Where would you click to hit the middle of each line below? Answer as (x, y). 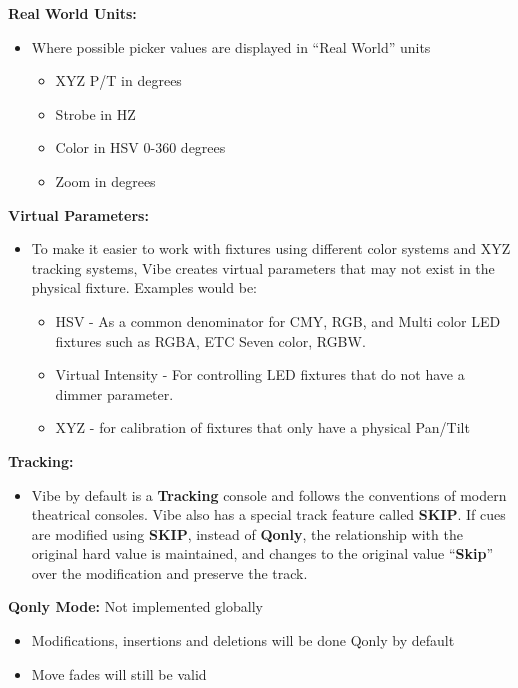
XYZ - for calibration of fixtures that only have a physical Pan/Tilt (262, 427)
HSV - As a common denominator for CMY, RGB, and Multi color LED (278, 320)
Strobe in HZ (95, 113)
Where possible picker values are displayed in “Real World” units (231, 46)
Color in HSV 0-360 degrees (140, 147)
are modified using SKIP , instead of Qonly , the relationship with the (247, 533)
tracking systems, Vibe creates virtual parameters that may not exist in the (263, 267)
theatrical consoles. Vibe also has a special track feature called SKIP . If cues (268, 514)
